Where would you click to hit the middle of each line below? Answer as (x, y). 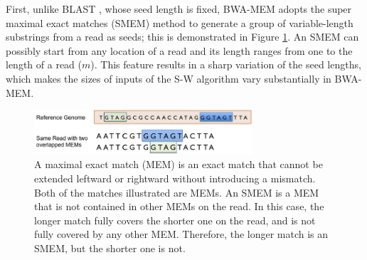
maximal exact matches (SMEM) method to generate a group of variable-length (180, 22)
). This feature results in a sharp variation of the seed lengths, (226, 64)
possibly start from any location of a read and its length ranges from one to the (179, 50)
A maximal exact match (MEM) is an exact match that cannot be (179, 164)
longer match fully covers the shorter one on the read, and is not (175, 220)
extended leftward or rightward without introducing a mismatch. (175, 178)
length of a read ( (44, 64)
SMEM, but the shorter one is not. (110, 248)
